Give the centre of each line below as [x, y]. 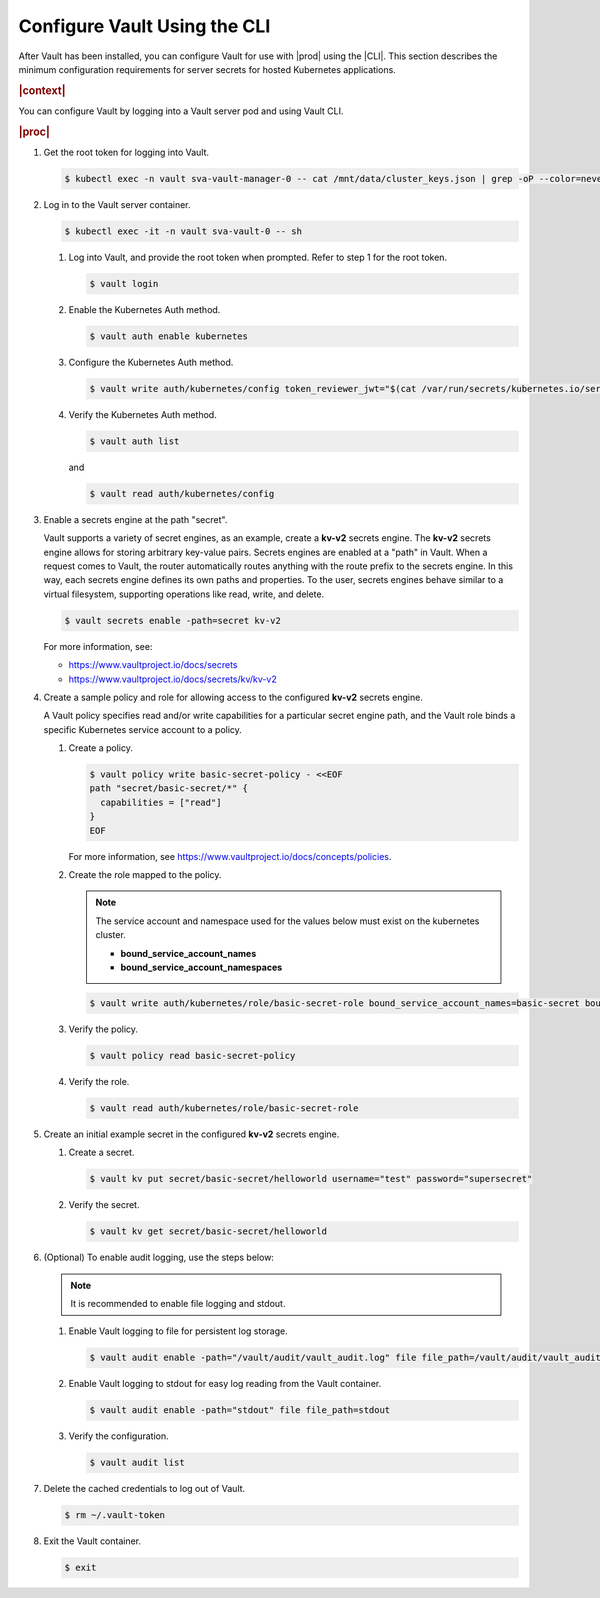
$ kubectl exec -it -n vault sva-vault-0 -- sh [183, 231]
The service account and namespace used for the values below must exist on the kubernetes [287, 921]
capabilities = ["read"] [161, 802]
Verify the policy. [103, 1029]
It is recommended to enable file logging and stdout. [178, 1303]
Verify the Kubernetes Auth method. [142, 414]
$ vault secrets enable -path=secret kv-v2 [173, 620]
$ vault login [124, 283]
